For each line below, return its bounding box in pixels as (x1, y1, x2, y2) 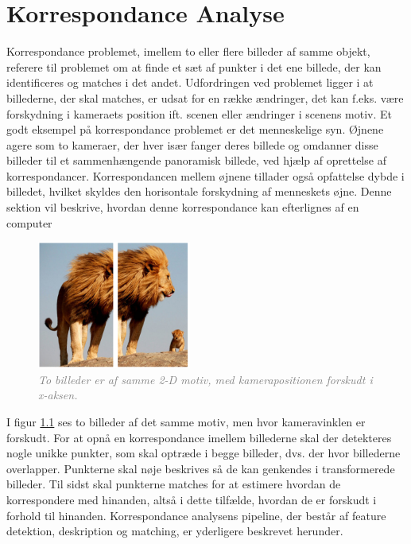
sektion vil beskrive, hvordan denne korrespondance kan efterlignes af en (6, 199, 359, 216)
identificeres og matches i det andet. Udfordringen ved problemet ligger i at (6, 74, 374, 91)
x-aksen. (38, 387, 78, 403)
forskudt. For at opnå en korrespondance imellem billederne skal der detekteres (6, 429, 392, 445)
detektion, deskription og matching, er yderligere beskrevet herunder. (6, 523, 343, 539)
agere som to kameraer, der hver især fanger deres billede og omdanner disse (6, 136, 378, 153)
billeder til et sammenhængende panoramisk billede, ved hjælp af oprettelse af (6, 152, 386, 169)
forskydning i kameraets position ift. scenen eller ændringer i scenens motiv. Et (6, 105, 393, 122)
